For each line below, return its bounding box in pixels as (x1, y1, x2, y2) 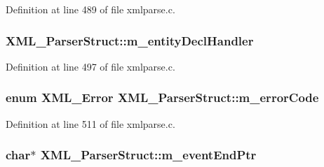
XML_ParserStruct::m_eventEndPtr (40, 146, 257, 164)
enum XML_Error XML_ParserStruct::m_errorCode (6, 89, 319, 106)
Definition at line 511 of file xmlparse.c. (6, 116, 175, 131)
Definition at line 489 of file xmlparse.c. (6, 2, 175, 16)
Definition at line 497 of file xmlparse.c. (6, 59, 175, 73)
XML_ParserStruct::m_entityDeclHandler (6, 31, 254, 49)
